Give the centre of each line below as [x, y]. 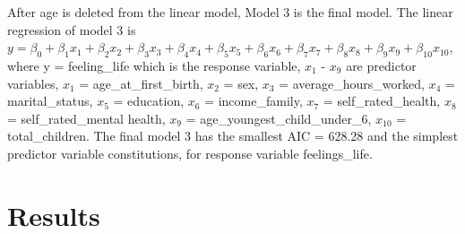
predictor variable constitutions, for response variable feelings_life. [190, 153]
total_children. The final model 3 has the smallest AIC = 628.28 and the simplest [233, 136]
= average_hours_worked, [352, 83]
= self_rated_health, [382, 101]
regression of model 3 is [72, 29]
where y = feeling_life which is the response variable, [154, 65]
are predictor [381, 65]
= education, [149, 101]
